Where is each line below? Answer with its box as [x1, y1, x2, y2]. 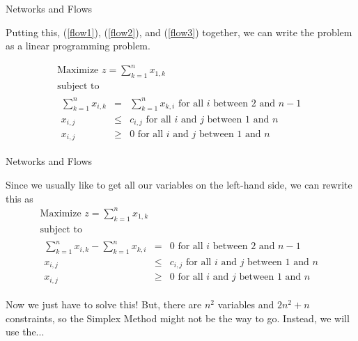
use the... [6, 324, 45, 339]
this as [6, 191, 33, 205]
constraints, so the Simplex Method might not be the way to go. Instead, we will [6, 310, 350, 325]
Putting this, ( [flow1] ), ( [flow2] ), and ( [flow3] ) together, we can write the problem [6, 24, 352, 39]
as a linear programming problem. [6, 38, 150, 53]
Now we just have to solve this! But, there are [6, 296, 202, 311]
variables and [217, 296, 274, 311]
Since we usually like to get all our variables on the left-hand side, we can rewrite [6, 177, 352, 192]
